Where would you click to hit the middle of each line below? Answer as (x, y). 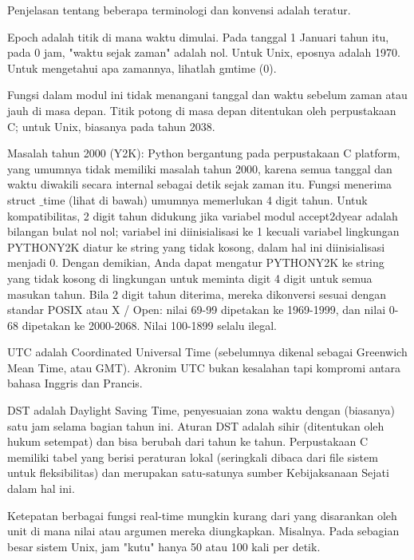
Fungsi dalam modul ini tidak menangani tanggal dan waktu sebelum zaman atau (207, 95)
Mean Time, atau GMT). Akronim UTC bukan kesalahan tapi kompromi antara (204, 367)
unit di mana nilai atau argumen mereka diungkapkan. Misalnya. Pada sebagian (203, 531)
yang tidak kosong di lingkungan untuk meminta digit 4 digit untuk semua (190, 278)
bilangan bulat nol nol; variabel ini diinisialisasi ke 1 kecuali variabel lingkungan (203, 231)
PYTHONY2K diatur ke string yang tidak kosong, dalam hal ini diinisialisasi (196, 246)
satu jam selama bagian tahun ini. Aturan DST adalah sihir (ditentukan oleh (196, 425)
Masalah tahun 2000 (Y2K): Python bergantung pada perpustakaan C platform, (204, 153)
